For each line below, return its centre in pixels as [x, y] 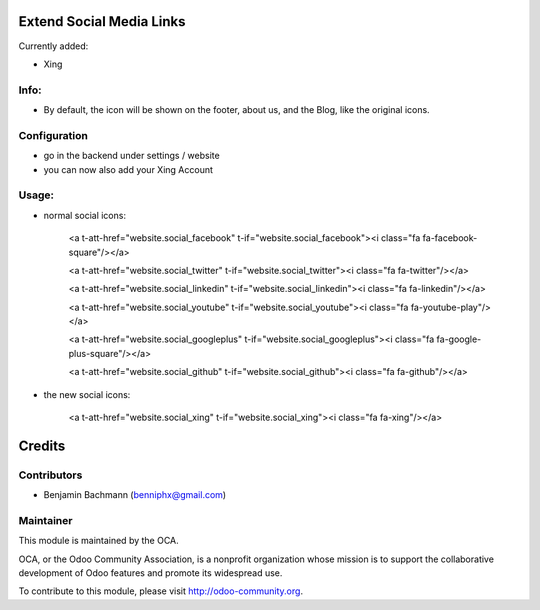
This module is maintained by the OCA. [98, 541]
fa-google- [459, 339]
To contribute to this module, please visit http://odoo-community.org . [161, 591]
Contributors [50, 475]
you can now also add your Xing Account [128, 169]
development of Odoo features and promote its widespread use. [150, 573]
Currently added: [53, 46]
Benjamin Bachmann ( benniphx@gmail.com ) [135, 495]
